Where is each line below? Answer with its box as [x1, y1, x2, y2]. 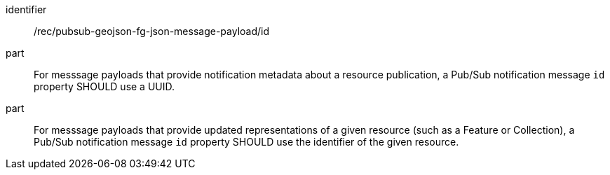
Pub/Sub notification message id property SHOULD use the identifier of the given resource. [34, 136, 459, 148]
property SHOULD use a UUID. [34, 80, 175, 92]
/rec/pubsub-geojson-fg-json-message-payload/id [34, 25, 270, 37]
